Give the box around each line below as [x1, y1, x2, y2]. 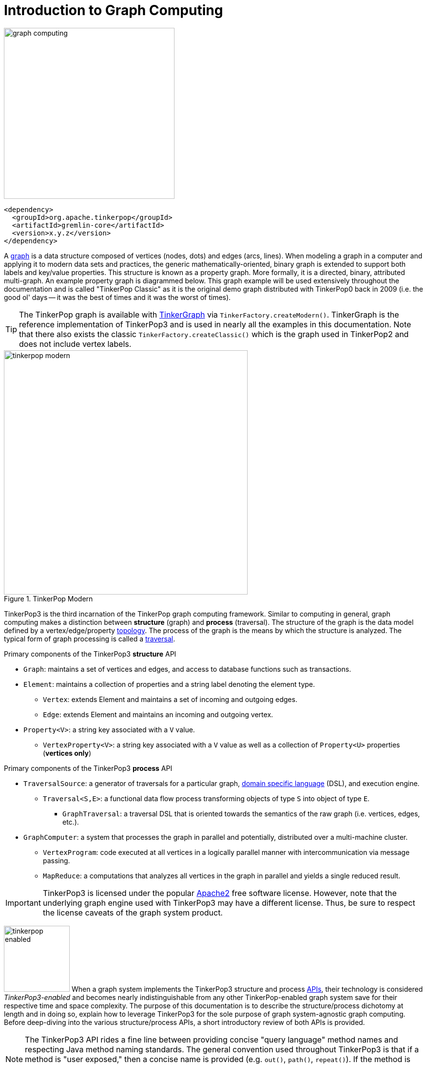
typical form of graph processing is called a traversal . [4, 634, 175, 643]
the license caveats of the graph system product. [42, 907, 223, 917]
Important [5, 897, 41, 908]
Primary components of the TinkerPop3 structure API [4, 649, 176, 658]
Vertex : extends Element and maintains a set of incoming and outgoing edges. [43, 695, 297, 703]
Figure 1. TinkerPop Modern [4, 594, 93, 603]
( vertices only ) [43, 748, 91, 757]
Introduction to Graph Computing [4, 2, 223, 19]
